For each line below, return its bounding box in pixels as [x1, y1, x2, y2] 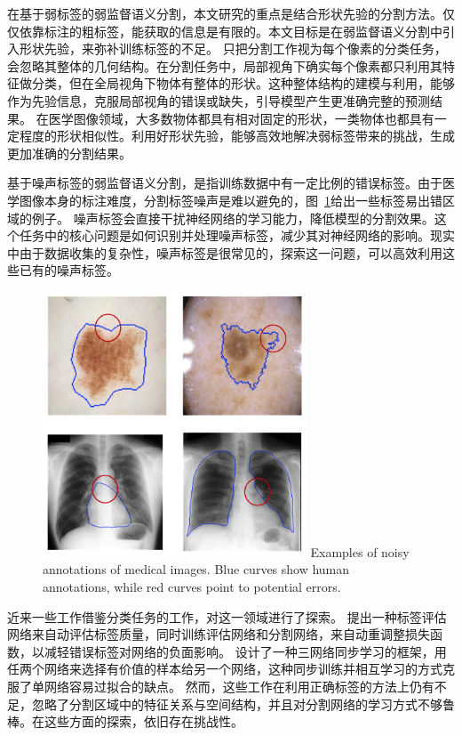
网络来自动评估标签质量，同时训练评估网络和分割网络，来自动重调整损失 [7, 625, 430, 643]
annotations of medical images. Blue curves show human [43, 560, 350, 578]
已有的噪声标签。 [19, 261, 119, 279]
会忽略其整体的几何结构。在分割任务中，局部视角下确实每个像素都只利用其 [7, 56, 442, 75]
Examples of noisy [310, 542, 410, 561]
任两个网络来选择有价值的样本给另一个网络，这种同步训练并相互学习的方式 [7, 659, 442, 678]
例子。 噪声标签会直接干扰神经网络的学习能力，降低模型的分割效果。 [31, 208, 434, 227]
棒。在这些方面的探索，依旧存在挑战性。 [7, 712, 243, 731]
